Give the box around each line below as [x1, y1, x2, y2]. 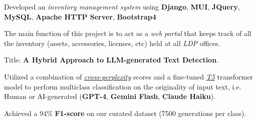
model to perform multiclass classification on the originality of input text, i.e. [4, 81, 241, 91]
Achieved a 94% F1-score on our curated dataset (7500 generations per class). [4, 107, 246, 118]
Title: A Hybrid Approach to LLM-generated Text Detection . [4, 54, 219, 65]
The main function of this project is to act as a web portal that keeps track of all [4, 28, 251, 38]
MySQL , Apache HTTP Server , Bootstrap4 [4, 11, 156, 21]
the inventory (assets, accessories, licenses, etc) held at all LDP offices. [4, 37, 220, 48]
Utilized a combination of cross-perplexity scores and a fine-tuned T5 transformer [4, 71, 253, 81]
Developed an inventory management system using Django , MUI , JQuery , [4, 1, 240, 11]
